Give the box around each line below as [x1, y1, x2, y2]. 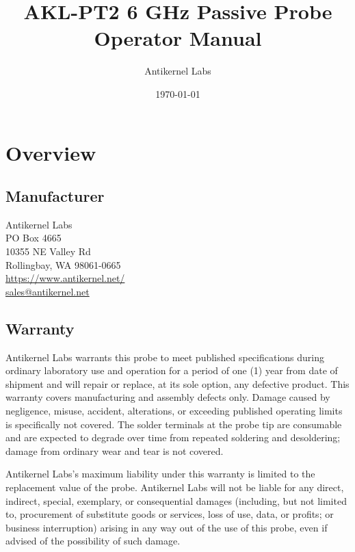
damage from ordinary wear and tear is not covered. [5, 443, 224, 458]
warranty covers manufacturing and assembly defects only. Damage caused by [5, 390, 330, 404]
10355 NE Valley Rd [5, 244, 91, 259]
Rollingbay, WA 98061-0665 [5, 257, 121, 272]
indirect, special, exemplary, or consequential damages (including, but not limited [5, 493, 347, 508]
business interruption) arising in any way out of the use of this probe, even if [5, 520, 328, 534]
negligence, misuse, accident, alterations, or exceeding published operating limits [5, 404, 343, 418]
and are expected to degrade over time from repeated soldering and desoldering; [5, 430, 341, 445]
